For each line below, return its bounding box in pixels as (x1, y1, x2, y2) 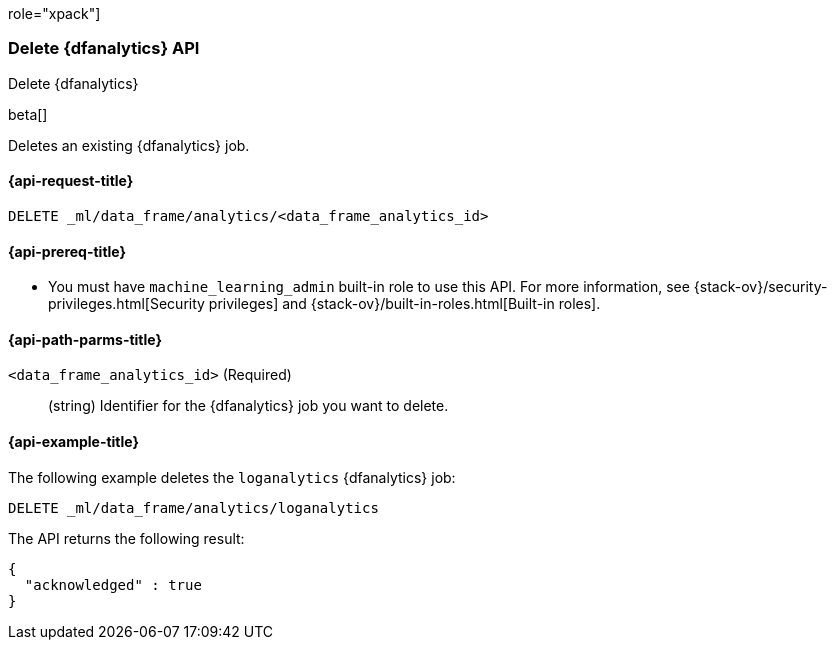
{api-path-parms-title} (8, 330, 163, 348)
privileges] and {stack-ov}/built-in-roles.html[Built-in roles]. (208, 295, 601, 313)
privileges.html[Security (48, 295, 205, 313)
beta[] (8, 105, 48, 123)
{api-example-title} (8, 433, 140, 451)
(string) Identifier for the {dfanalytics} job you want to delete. (48, 397, 449, 415)
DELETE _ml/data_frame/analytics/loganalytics (8, 499, 379, 516)
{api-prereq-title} (8, 242, 127, 260)
